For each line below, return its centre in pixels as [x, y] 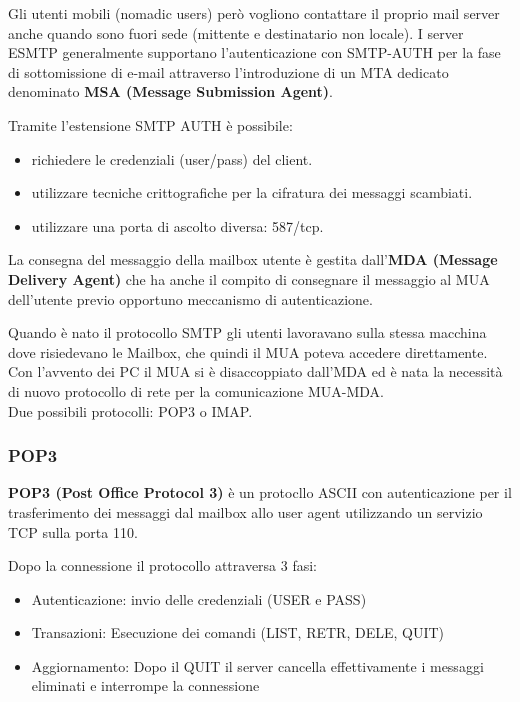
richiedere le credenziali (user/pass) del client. [172, 158]
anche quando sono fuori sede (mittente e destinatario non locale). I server [236, 32]
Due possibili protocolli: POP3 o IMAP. [130, 410]
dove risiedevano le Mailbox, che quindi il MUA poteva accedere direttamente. [248, 351]
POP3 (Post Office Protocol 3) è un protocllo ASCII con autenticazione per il [260, 492]
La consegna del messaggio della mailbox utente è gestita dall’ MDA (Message [253, 259]
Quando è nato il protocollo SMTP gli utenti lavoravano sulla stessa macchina [247, 332]
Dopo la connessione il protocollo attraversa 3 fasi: [163, 565]
